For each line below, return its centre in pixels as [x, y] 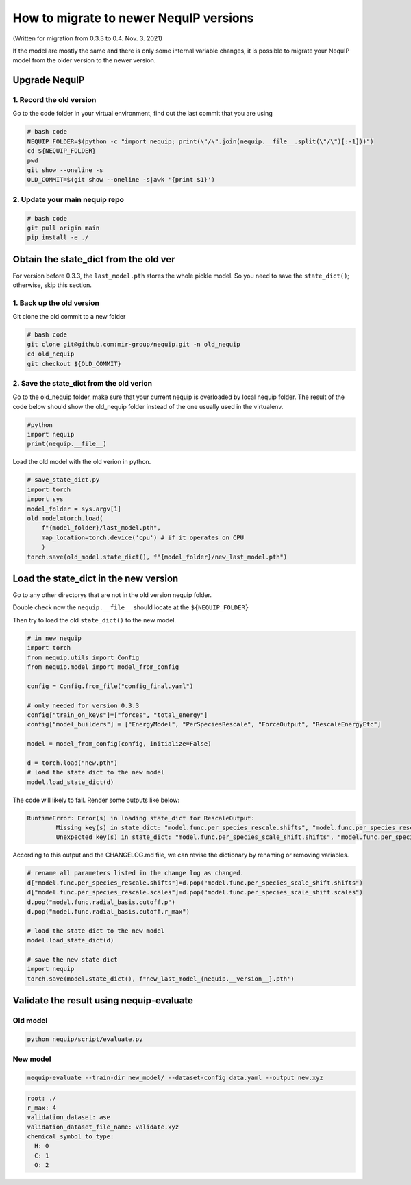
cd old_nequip [51, 354]
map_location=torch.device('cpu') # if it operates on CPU [143, 537]
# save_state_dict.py [63, 480]
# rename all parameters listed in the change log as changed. [136, 873]
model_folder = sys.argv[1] [74, 509]
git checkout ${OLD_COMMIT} [74, 364]
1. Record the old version [54, 100]
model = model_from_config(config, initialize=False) [119, 744]
